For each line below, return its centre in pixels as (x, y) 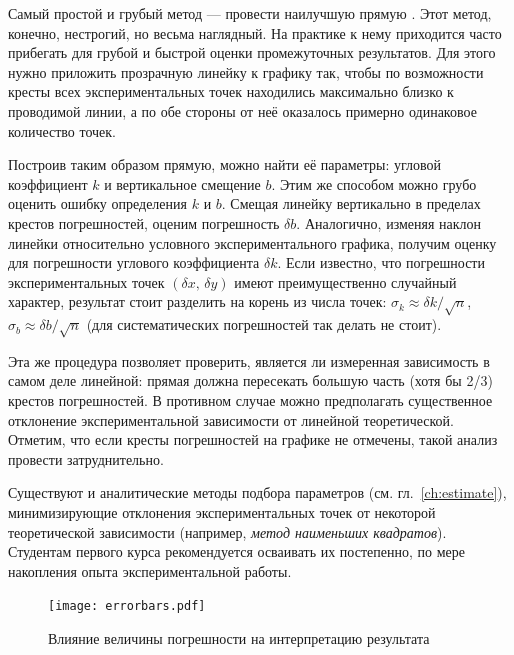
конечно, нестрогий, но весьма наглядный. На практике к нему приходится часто (255, 32)
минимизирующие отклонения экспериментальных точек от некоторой (222, 512)
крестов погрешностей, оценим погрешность (144, 222)
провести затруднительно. (86, 458)
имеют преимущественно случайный (345, 281)
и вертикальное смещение (182, 183)
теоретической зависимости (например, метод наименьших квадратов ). (227, 531)
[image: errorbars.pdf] (127, 606)
